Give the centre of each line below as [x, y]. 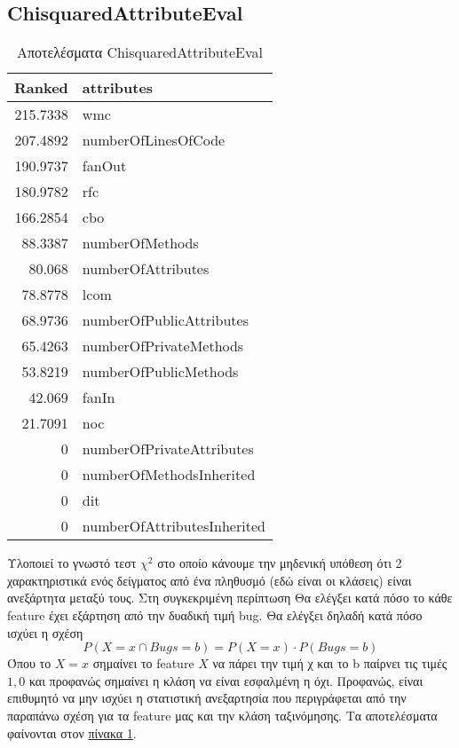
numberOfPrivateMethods [163, 346]
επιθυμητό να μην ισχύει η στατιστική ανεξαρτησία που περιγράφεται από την [207, 698]
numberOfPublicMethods [160, 372]
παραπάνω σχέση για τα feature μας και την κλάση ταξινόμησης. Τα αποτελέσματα [222, 715]
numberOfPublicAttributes [165, 320]
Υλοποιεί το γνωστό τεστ [72, 563]
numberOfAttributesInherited [174, 526]
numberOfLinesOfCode [154, 140]
